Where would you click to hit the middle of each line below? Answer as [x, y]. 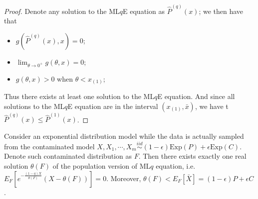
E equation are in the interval [113, 106]
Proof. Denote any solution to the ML [62, 11]
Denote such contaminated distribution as [68, 156]
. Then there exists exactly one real [192, 156]
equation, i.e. [176, 165]
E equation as [144, 11]
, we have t [212, 106]
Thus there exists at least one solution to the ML [79, 96]
